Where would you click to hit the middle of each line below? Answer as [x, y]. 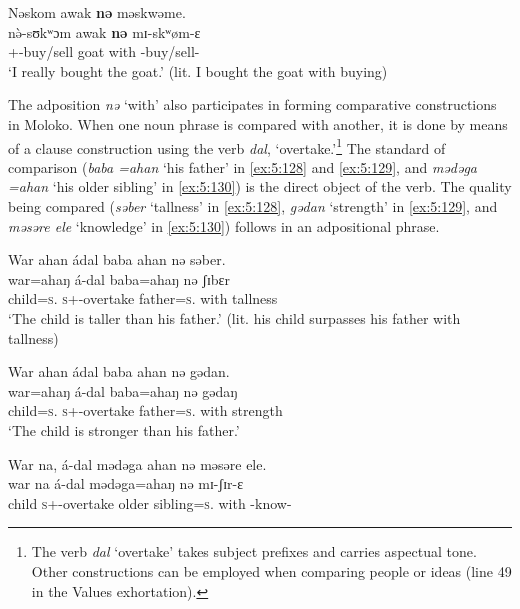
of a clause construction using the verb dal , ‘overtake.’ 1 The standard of [227, 146]
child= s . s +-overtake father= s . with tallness [143, 298]
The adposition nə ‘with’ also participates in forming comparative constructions [252, 104]
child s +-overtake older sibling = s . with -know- [150, 502]
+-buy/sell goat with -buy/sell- [104, 51]
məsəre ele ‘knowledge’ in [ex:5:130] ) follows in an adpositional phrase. [224, 225]
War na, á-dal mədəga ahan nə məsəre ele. [137, 463]
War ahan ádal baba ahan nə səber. [117, 259]
